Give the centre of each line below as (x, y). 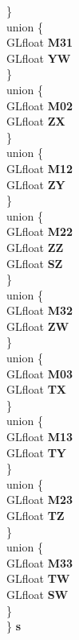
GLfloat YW (39, 58)
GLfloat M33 (40, 562)
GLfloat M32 (40, 310)
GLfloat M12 (40, 168)
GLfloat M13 (40, 437)
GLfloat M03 (40, 373)
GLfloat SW (38, 594)
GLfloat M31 (40, 42)
